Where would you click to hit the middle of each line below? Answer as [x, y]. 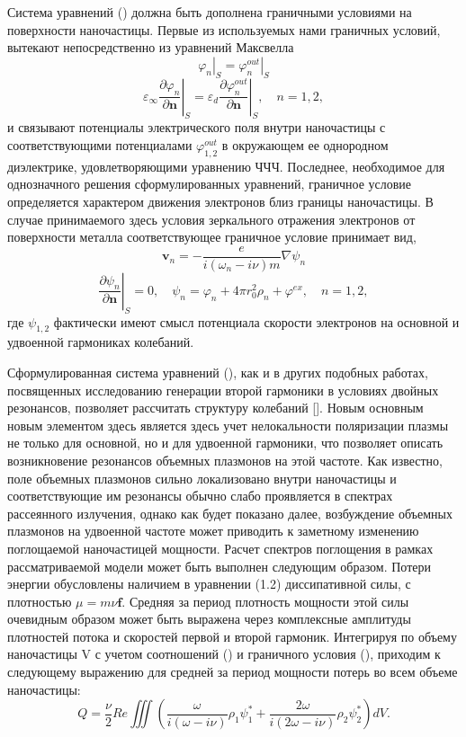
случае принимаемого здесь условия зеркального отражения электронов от [211, 219]
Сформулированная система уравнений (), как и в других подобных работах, [218, 372]
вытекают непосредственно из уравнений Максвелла [151, 47]
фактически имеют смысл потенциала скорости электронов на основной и [256, 321]
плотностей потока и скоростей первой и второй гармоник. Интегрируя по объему [232, 636]
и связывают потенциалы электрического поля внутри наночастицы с [197, 127]
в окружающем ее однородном [305, 144]
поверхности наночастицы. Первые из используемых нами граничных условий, [224, 29]
